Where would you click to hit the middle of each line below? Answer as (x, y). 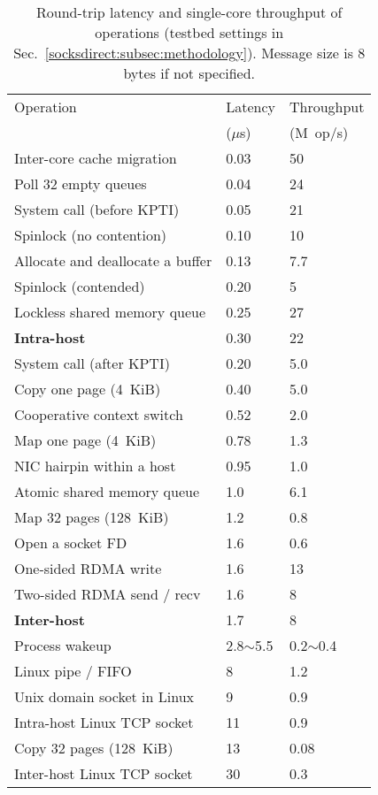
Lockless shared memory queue (110, 312)
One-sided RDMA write (88, 568)
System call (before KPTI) (97, 209)
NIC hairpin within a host (95, 466)
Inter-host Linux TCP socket (104, 773)
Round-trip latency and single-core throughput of (189, 12)
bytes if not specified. (189, 73)
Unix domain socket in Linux (104, 696)
